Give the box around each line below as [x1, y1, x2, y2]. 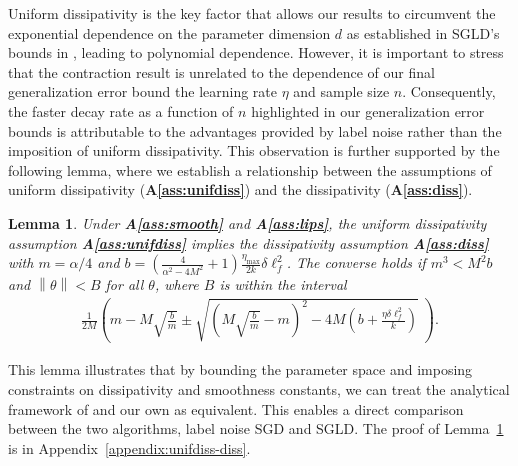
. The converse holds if [286, 252, 426, 273]
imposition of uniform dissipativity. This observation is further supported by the [8, 140, 500, 161]
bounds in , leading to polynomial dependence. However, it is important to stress [8, 42, 504, 63]
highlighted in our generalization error [251, 100, 485, 121]
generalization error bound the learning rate [8, 81, 277, 102]
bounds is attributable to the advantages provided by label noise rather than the [8, 120, 502, 141]
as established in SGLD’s [346, 22, 500, 43]
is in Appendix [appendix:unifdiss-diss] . [8, 437, 251, 458]
